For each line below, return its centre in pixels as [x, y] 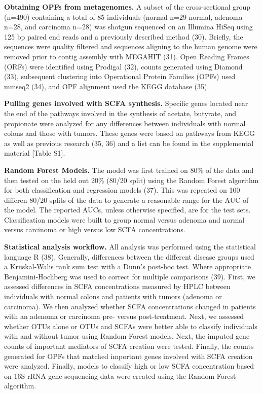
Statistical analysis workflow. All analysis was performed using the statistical [130, 247]
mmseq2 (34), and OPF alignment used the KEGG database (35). [107, 86]
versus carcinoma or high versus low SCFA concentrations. [95, 229]
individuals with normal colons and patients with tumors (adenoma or [113, 296]
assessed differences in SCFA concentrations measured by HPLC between [117, 286]
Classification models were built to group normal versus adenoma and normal [124, 219]
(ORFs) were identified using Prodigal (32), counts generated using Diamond [123, 66]
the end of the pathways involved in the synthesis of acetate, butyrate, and [120, 113]
